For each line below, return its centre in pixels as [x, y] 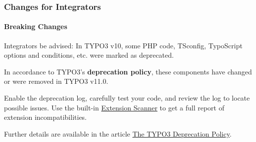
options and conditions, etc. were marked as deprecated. [89, 55]
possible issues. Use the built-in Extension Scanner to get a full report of [114, 107]
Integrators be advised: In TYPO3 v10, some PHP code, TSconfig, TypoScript [123, 45]
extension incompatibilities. [46, 117]
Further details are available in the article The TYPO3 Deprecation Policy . [118, 133]
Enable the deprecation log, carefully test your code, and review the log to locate [127, 98]
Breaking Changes [36, 26]
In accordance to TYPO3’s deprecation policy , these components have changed [128, 71]
